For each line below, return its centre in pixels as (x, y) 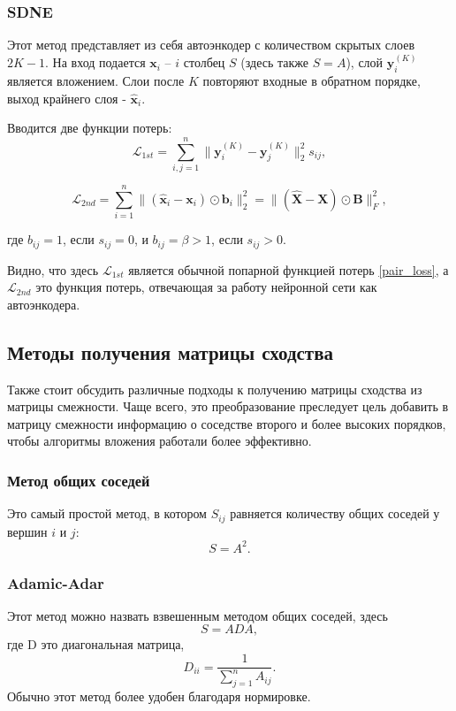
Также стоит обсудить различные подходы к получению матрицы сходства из (215, 389)
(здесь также (274, 62)
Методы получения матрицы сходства (170, 352)
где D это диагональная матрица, (96, 644)
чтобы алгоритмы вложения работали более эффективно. (160, 441)
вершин (27, 531)
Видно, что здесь (53, 269)
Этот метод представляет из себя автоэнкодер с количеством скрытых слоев (211, 45)
